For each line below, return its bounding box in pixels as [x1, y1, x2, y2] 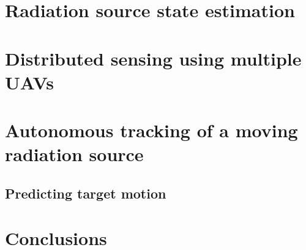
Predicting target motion [5, 183, 166, 202]
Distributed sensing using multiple [5, 45, 302, 70]
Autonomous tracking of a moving [5, 118, 298, 143]
